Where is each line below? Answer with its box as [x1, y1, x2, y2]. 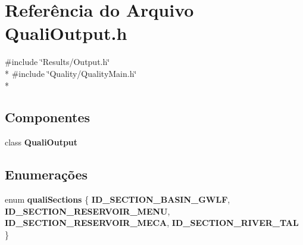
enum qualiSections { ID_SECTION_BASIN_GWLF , [5, 193, 230, 206]
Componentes [5, 108, 90, 126]
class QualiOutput [5, 136, 78, 148]
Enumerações [5, 165, 88, 184]
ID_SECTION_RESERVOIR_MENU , [5, 204, 170, 217]
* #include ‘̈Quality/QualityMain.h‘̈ [5, 67, 137, 79]
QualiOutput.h [5, 21, 127, 45]
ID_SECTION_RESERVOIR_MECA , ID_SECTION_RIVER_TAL [5, 216, 299, 229]
